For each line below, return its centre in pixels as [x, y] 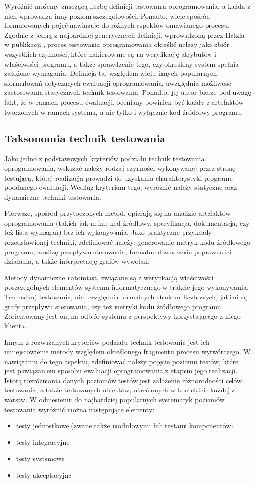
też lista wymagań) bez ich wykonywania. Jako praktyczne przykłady [108, 232]
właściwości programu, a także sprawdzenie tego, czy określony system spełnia [122, 63]
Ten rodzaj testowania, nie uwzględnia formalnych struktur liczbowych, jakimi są [126, 297]
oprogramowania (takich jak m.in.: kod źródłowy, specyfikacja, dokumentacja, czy [127, 222]
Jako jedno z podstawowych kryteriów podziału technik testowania [104, 158]
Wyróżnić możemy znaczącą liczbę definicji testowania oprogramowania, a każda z [127, 6]
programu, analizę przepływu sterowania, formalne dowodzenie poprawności [118, 251]
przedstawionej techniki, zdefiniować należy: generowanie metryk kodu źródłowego [127, 242]
